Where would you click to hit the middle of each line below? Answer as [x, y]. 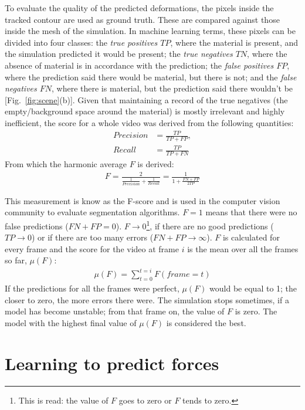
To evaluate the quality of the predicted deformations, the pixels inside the [139, 8]
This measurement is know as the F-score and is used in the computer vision [143, 200]
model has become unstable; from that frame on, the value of [115, 311]
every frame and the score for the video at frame [92, 248]
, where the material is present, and [234, 42]
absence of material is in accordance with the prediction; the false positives [139, 65]
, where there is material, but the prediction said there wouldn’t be [172, 88]
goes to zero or [145, 400]
